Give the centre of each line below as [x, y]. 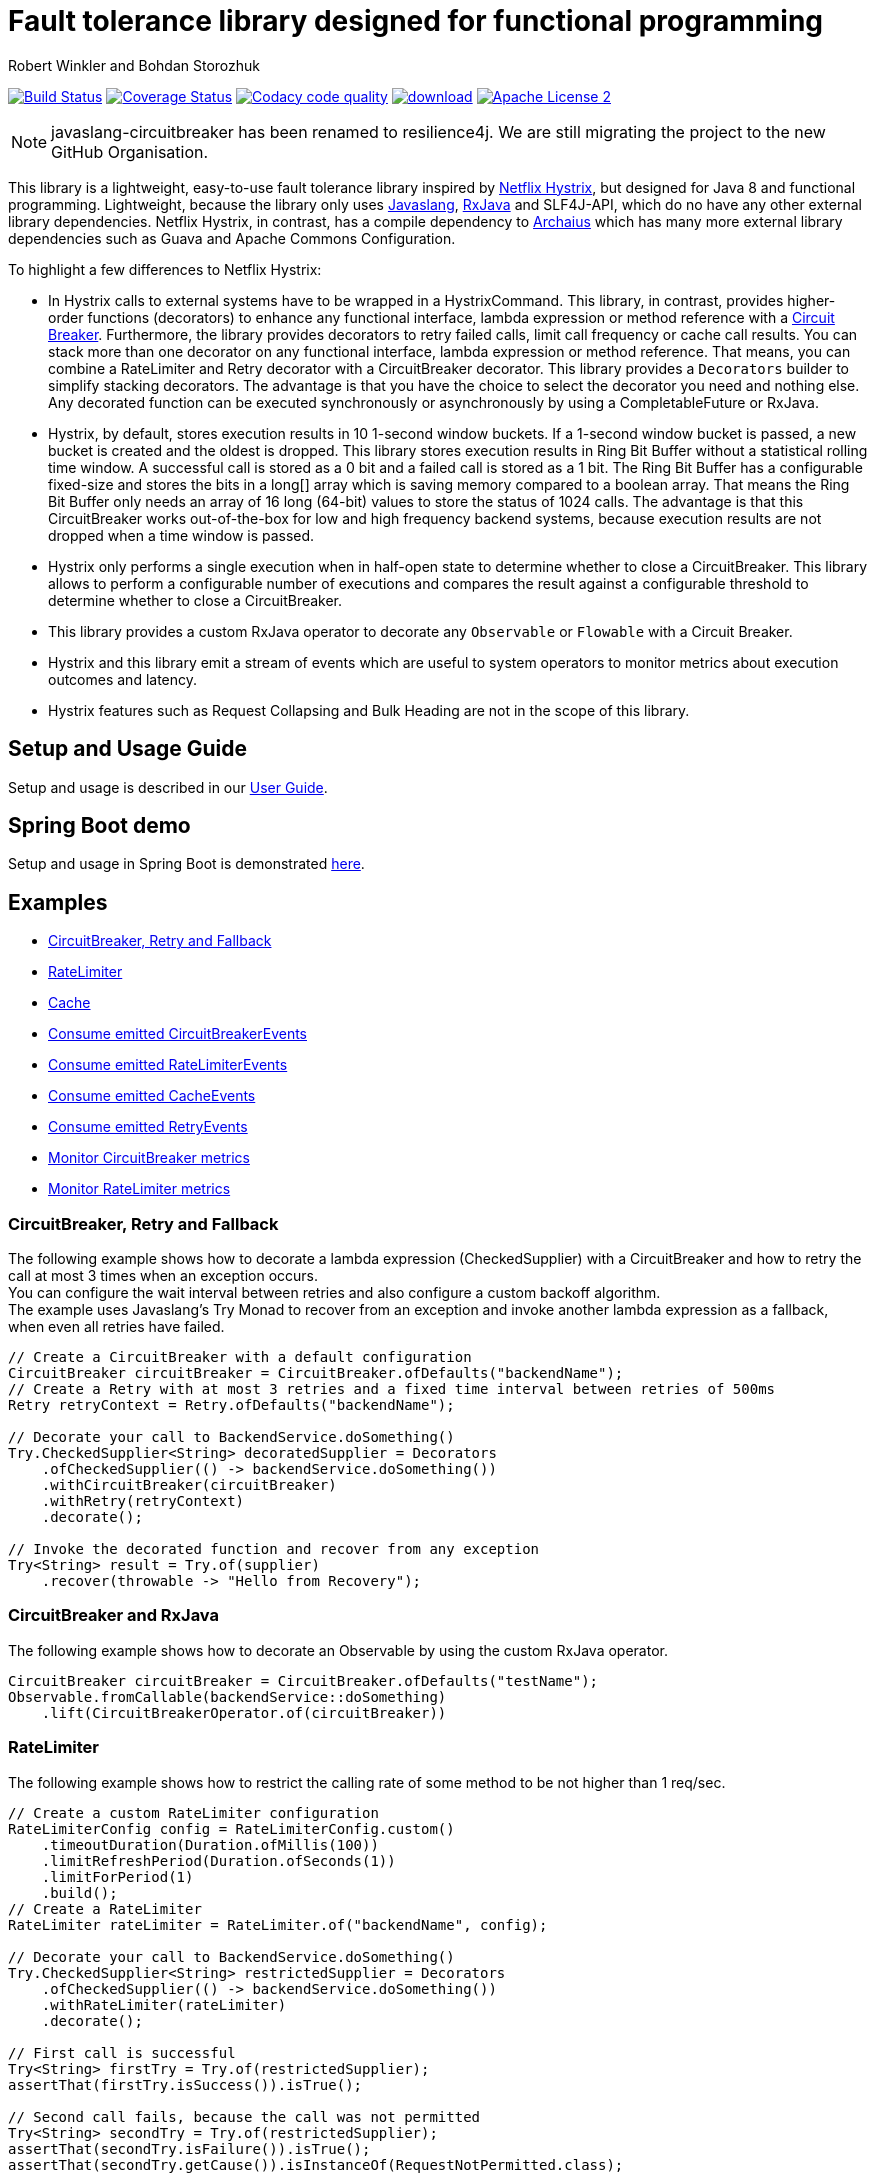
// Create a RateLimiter [105, 1908]
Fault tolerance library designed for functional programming [416, 21]
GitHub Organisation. [130, 151]
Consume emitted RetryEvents [148, 1127]
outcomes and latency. [123, 679]
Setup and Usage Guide [128, 749]
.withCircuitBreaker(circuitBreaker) [189, 1485]
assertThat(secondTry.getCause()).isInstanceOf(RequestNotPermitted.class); [316, 2164]
